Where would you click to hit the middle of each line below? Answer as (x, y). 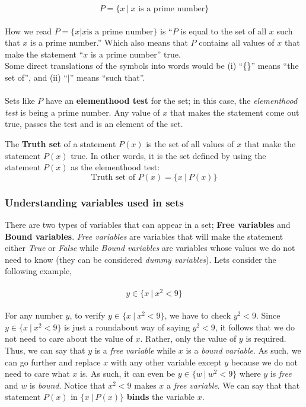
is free (281, 373)
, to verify (87, 315)
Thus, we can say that (45, 350)
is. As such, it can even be (128, 373)
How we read (28, 31)
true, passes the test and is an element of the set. (94, 124)
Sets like (20, 101)
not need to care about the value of (69, 338)
